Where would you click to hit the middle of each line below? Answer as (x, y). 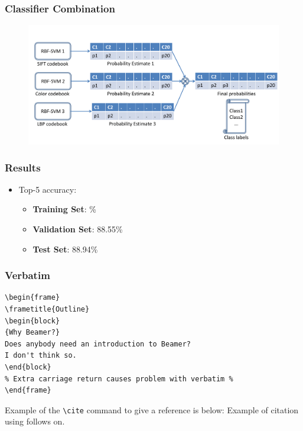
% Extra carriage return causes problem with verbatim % (119, 379)
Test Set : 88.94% (65, 249)
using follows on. (35, 421)
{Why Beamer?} (32, 333)
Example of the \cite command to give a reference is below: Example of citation (152, 409)
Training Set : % (64, 209)
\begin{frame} (32, 298)
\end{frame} (28, 391)
